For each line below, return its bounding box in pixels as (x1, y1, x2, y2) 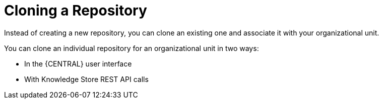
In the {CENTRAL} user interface (24, 59, 132, 68)
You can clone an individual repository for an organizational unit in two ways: (4, 43, 259, 52)
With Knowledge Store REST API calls (24, 74, 149, 83)
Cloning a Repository (4, 2, 147, 19)
